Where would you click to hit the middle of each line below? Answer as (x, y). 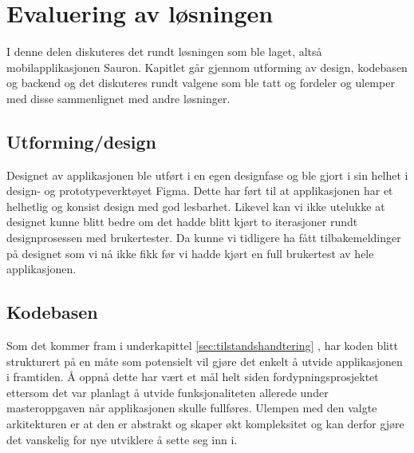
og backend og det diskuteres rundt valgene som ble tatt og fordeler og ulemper (201, 83)
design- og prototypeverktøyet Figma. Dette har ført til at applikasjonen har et (200, 191)
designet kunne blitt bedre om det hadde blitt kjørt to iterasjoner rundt (182, 222)
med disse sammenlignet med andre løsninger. (118, 98)
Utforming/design (81, 141)
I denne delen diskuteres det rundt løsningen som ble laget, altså (164, 52)
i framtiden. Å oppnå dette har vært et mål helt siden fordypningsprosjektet (193, 377)
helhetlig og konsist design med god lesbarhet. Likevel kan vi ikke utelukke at (196, 206)
